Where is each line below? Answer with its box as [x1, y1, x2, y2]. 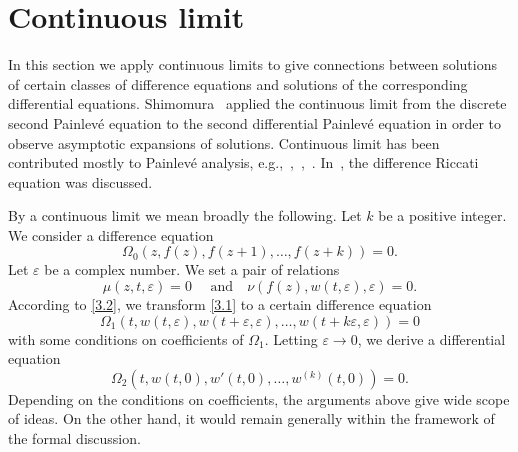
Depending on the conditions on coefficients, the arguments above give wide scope [8, 388, 510, 409]
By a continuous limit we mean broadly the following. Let [8, 205, 362, 226]
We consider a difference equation [8, 224, 214, 245]
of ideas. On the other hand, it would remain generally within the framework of [8, 408, 495, 429]
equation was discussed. [8, 171, 153, 192]
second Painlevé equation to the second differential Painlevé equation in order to [8, 112, 501, 133]
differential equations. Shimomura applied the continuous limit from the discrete [8, 93, 507, 114]
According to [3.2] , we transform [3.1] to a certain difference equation [8, 294, 432, 315]
